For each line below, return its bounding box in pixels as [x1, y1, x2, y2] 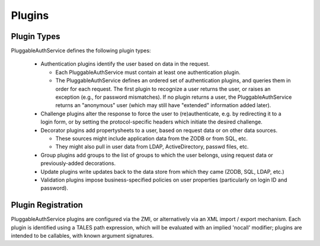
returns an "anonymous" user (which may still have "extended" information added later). [55, 102, 271, 109]
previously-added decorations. [40, 160, 116, 167]
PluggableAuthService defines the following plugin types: [11, 47, 151, 54]
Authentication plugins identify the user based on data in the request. [40, 60, 210, 67]
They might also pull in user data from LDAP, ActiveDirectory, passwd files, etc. [55, 143, 249, 150]
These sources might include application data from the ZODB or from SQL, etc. [55, 135, 248, 142]
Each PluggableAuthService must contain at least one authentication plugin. [55, 69, 241, 76]
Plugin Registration [11, 200, 83, 210]
